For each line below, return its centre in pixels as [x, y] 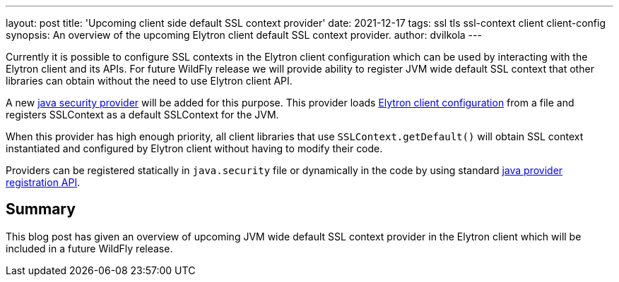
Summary [41, 209]
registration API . [43, 182]
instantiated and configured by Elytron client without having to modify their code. [194, 148]
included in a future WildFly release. [89, 248]
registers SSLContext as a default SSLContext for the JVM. [142, 115]
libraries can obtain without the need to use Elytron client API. [149, 81]
